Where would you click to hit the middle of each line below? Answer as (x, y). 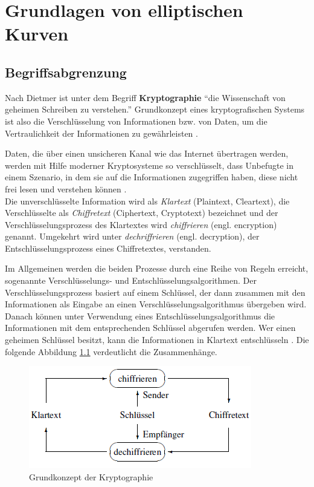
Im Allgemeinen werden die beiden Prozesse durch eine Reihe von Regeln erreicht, (157, 268)
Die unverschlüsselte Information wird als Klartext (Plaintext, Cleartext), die (147, 201)
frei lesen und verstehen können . (66, 188)
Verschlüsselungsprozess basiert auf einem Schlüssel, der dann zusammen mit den (155, 292)
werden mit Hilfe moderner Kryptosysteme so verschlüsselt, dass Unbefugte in (149, 165)
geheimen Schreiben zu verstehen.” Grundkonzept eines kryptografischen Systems (155, 109)
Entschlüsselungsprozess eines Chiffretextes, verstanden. (108, 248)
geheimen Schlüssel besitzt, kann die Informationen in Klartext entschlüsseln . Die (157, 340)
